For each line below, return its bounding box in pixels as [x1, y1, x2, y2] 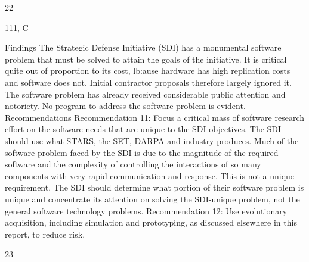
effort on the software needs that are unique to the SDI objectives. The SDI [5, 123, 282, 135]
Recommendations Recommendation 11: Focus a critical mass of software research [5, 111, 305, 123]
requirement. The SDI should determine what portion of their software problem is [5, 181, 304, 194]
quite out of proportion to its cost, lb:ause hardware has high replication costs [5, 64, 291, 77]
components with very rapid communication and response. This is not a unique [5, 169, 295, 182]
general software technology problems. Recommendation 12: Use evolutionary [5, 204, 288, 217]
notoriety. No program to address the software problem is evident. [5, 99, 246, 112]
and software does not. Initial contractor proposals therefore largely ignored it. [5, 76, 292, 88]
